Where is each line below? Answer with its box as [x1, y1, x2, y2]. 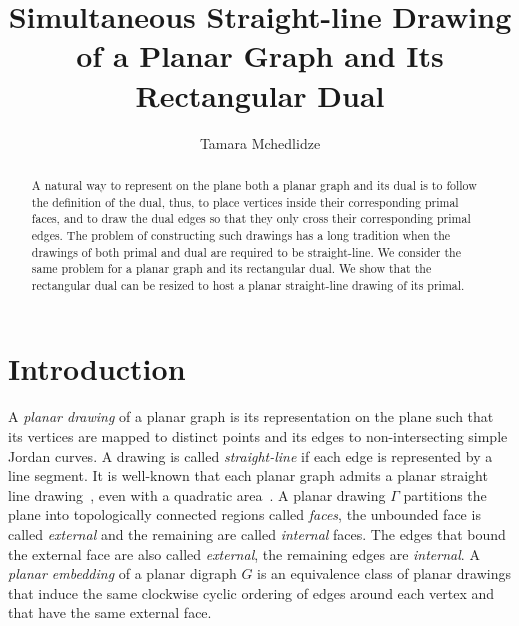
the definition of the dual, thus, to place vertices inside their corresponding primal [31, 193, 459, 210]
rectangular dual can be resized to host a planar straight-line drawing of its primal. [31, 276, 465, 293]
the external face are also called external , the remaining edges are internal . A [8, 543, 480, 564]
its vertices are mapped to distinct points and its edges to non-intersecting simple [8, 426, 508, 447]
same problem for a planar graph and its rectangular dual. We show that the [31, 260, 432, 277]
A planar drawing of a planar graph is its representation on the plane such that [8, 406, 494, 427]
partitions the [403, 484, 487, 505]
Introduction [8, 348, 186, 389]
